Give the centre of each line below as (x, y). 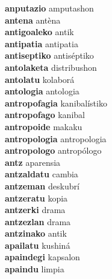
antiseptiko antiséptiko (49, 55)
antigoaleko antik (39, 32)
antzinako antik (36, 233)
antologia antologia (42, 91)
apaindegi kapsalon (42, 257)
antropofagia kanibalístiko (56, 103)
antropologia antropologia (56, 138)
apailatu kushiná (38, 245)
